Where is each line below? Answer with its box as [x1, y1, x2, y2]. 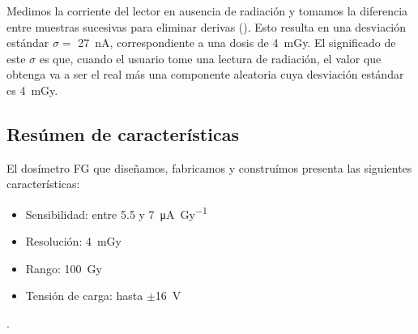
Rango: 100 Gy [25, 259, 102, 276]
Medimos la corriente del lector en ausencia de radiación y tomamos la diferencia [6, 2, 408, 19]
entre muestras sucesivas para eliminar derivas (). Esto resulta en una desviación [6, 18, 407, 35]
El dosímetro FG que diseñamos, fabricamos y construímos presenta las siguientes [6, 159, 412, 176]
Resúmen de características [6, 121, 239, 146]
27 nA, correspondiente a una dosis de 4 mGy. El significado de [78, 34, 396, 51]
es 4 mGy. [6, 81, 58, 98]
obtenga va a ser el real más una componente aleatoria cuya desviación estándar [6, 66, 404, 83]
